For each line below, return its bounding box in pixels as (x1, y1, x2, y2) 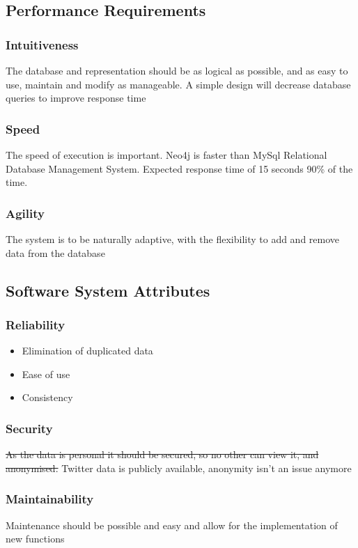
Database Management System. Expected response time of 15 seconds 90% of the (6, 161, 353, 175)
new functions (6, 531, 65, 546)
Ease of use (22, 366, 70, 381)
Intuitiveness (6, 36, 79, 53)
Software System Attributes (6, 279, 210, 301)
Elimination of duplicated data (22, 343, 153, 358)
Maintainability (6, 490, 94, 508)
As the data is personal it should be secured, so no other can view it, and (6, 447, 319, 462)
